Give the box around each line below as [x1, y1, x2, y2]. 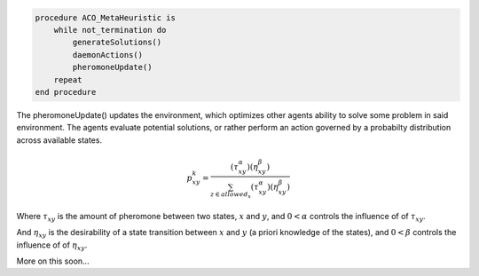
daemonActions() [72, 50, 144, 59]
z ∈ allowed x [209, 190, 252, 200]
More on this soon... [16, 256, 90, 266]
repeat [53, 75, 82, 84]
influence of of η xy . [16, 240, 88, 252]
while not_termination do [53, 25, 167, 35]
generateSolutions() [72, 37, 162, 48]
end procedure [35, 87, 97, 97]
